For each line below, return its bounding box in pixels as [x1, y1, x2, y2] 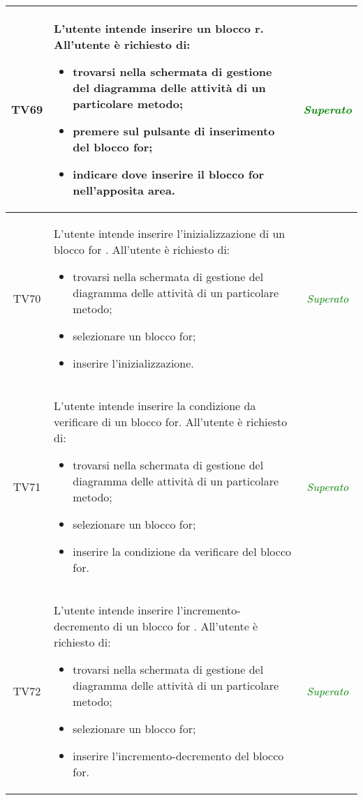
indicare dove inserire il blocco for [73, 166, 265, 182]
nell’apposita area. [73, 182, 175, 198]
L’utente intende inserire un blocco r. [54, 20, 264, 36]
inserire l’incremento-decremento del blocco [73, 748, 284, 764]
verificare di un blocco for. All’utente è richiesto [54, 414, 288, 430]
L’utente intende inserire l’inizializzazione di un [54, 225, 286, 241]
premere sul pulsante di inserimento [73, 123, 275, 139]
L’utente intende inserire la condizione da [54, 398, 256, 414]
